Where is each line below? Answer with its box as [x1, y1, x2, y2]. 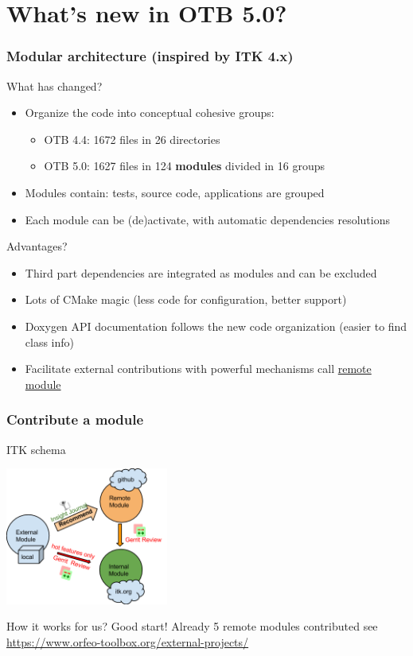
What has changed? [6, 77, 103, 94]
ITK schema [6, 441, 66, 457]
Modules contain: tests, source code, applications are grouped [25, 184, 325, 200]
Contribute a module [6, 410, 144, 429]
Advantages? [6, 238, 68, 254]
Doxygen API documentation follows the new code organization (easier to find [25, 317, 407, 334]
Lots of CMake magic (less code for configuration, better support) [25, 291, 347, 308]
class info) [25, 333, 75, 350]
